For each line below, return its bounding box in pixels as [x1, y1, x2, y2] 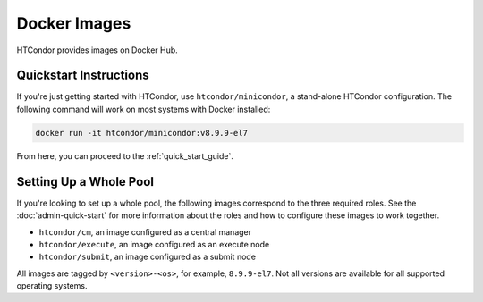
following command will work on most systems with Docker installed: [16, 104, 271, 114]
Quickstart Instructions [16, 68, 149, 83]
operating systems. [16, 281, 88, 291]
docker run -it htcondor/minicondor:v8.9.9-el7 [35, 128, 248, 138]
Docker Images [16, 13, 131, 33]
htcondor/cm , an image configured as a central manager [38, 226, 252, 237]
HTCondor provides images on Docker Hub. [16, 45, 178, 55]
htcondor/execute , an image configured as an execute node [38, 239, 270, 249]
